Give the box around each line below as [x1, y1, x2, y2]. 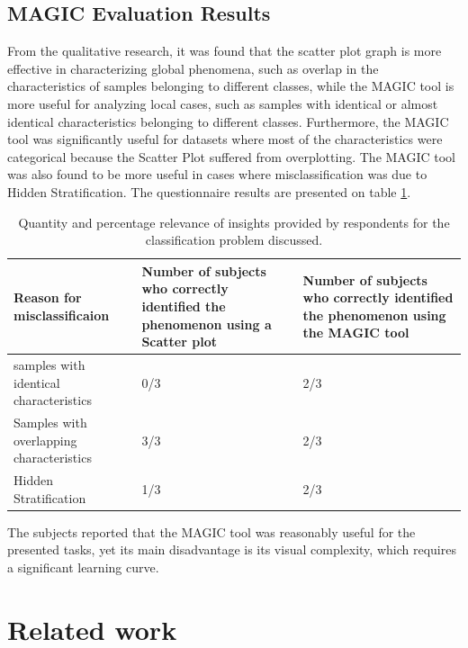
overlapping [13, 430, 77, 449]
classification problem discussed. [145, 230, 323, 249]
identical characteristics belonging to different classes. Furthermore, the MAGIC [7, 112, 449, 130]
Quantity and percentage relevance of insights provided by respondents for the [18, 212, 450, 231]
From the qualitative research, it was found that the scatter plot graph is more [7, 41, 442, 60]
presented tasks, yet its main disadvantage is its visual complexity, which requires [7, 540, 456, 559]
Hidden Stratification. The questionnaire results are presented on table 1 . [7, 182, 411, 201]
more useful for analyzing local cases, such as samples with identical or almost [7, 94, 438, 112]
